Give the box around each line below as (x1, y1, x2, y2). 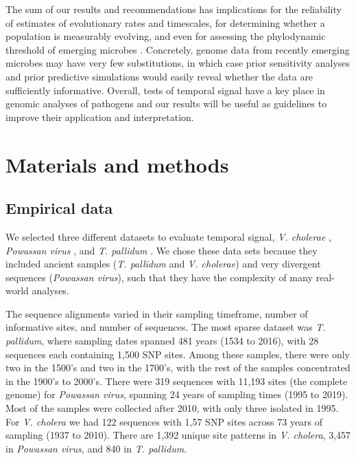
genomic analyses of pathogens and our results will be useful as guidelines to (5, 96, 327, 111)
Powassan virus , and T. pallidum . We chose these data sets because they (5, 243, 318, 257)
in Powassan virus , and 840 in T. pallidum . (5, 441, 187, 455)
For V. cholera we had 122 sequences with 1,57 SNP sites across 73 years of (5, 414, 323, 428)
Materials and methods (5, 150, 229, 178)
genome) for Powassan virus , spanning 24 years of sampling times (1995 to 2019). (5, 387, 348, 402)
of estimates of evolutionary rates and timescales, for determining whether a (5, 15, 325, 30)
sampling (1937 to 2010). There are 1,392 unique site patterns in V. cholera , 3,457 (5, 428, 351, 442)
